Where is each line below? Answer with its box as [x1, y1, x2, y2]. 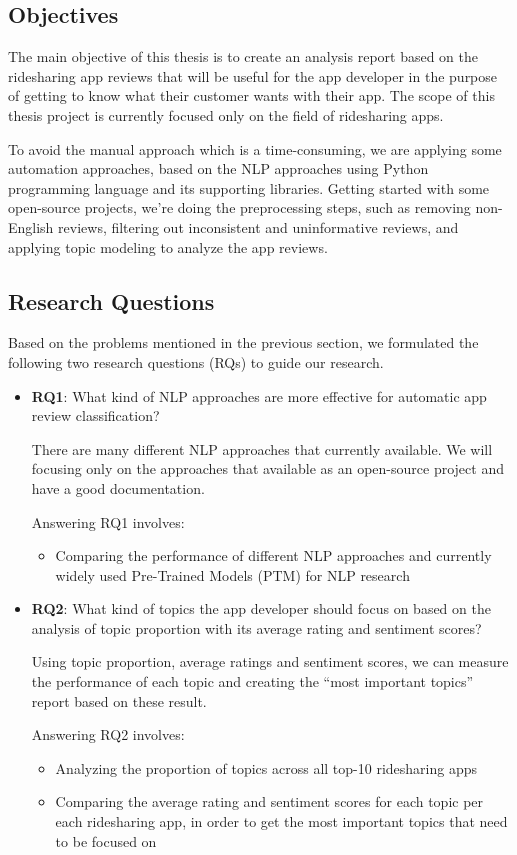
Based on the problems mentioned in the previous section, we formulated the [8, 332, 479, 353]
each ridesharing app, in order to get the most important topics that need [55, 811, 508, 832]
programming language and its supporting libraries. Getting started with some [8, 177, 490, 198]
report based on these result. [31, 690, 207, 711]
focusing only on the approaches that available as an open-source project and [31, 458, 504, 479]
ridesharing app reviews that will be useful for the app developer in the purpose [8, 65, 498, 86]
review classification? [31, 405, 160, 426]
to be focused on [55, 830, 157, 851]
